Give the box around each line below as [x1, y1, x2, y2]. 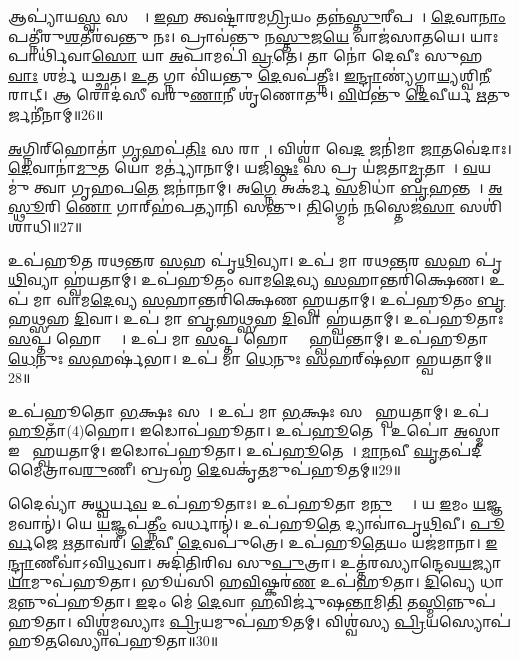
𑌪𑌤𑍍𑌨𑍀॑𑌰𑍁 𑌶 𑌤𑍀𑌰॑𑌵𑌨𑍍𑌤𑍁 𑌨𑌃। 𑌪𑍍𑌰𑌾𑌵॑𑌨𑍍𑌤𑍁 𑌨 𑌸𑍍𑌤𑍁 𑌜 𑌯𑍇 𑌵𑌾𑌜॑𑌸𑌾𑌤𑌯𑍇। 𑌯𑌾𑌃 [8, 25, 499, 46]
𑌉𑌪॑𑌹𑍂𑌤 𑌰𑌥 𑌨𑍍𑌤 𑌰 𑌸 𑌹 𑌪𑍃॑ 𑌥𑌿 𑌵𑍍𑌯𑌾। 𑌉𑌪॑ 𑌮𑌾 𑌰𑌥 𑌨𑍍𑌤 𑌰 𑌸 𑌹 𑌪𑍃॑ [8, 249, 503, 270]
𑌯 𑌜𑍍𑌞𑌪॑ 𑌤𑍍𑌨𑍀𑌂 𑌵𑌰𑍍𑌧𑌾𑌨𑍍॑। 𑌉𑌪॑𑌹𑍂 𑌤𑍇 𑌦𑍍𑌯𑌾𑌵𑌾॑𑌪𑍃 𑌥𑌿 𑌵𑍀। [96, 512, 466, 533]
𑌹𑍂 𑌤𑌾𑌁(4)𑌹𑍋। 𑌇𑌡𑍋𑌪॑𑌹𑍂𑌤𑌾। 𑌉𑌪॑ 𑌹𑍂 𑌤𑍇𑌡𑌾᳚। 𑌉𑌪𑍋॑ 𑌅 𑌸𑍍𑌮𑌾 [8, 420, 501, 441]
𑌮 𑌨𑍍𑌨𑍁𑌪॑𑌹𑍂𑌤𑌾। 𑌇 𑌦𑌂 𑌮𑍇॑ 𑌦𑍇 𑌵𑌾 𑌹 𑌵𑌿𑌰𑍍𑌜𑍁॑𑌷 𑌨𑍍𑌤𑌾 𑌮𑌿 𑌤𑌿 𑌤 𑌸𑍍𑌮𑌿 [8, 591, 447, 612]
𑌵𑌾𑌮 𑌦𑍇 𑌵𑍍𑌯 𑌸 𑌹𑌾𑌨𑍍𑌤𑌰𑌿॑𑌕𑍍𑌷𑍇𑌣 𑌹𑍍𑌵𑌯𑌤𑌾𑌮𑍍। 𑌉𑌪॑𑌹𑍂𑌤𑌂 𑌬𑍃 [56, 288, 506, 309]
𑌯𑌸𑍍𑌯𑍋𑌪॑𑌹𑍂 [425, 610, 511, 631]
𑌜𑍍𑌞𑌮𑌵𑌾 [486, 493, 503, 514]
